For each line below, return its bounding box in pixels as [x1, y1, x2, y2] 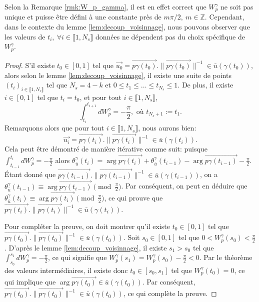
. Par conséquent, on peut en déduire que [121, 180, 247, 191]
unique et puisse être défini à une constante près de [4, 11, 161, 22]
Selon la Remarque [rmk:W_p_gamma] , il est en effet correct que [4, 1, 206, 11]
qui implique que [4, 276, 56, 287]
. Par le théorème [199, 252, 252, 262]
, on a [199, 169, 217, 179]
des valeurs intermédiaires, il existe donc [4, 264, 128, 275]
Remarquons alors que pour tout [4, 122, 104, 133]
